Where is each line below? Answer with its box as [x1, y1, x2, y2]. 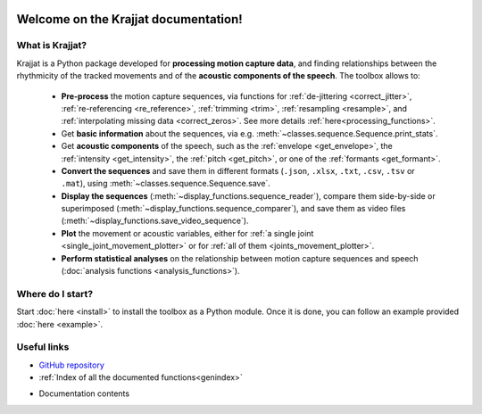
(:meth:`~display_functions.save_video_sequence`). [61, 215, 249, 227]
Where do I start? [16, 287, 94, 300]
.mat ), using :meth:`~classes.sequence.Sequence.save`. [61, 178, 271, 189]
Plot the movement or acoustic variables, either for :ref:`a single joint [61, 228, 314, 238]
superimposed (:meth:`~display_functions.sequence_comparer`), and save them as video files [61, 203, 406, 214]
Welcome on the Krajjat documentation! [16, 12, 243, 27]
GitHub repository [38, 360, 104, 370]
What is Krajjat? [16, 39, 87, 52]
